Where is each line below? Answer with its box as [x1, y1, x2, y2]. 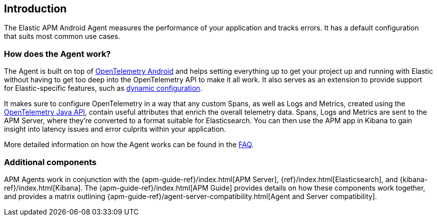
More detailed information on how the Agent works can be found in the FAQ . [4, 140, 254, 149]
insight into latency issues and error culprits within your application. [4, 125, 226, 134]
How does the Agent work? [4, 48, 111, 59]
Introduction [4, 2, 67, 15]
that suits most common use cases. [4, 32, 120, 41]
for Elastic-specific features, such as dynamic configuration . [4, 84, 203, 93]
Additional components [4, 157, 97, 167]
